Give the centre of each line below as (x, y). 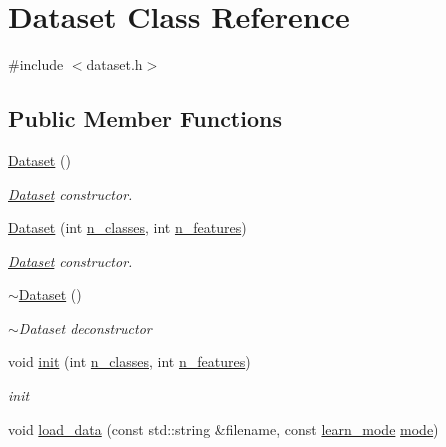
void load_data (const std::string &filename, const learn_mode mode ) (223, 428)
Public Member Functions (145, 118)
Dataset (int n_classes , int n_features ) (127, 227)
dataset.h (114, 64)
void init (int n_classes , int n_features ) (129, 361)
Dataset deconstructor (85, 327)
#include (36, 64)
